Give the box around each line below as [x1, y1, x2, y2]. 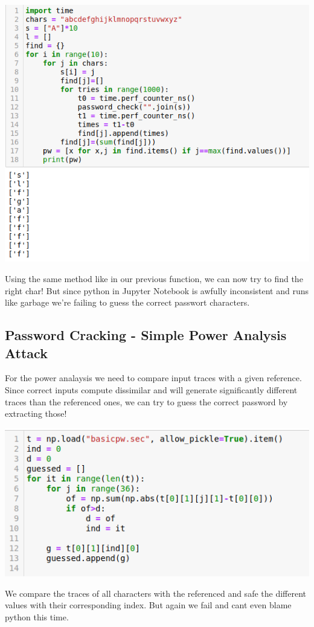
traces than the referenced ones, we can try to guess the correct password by [5, 395, 288, 408]
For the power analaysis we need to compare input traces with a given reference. [5, 371, 302, 384]
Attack [5, 343, 48, 362]
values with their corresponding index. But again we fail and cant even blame [5, 599, 292, 611]
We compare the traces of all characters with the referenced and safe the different [5, 587, 306, 599]
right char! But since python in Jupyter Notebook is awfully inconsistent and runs [5, 284, 309, 297]
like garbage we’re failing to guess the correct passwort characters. [5, 296, 250, 309]
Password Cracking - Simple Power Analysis [5, 326, 287, 344]
